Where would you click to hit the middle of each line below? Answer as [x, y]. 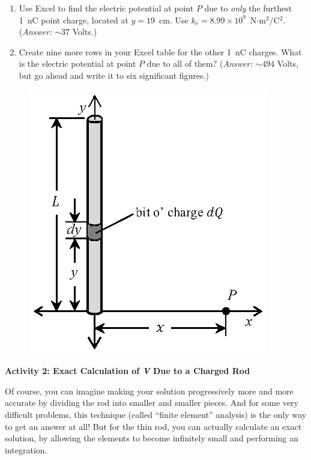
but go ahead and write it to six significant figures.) [114, 75]
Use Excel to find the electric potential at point [106, 8]
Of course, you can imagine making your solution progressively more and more [149, 391]
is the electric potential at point [77, 63]
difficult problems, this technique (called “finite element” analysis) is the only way [156, 414]
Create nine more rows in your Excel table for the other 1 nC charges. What [160, 51]
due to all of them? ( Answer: [200, 63]
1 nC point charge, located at [74, 20]
